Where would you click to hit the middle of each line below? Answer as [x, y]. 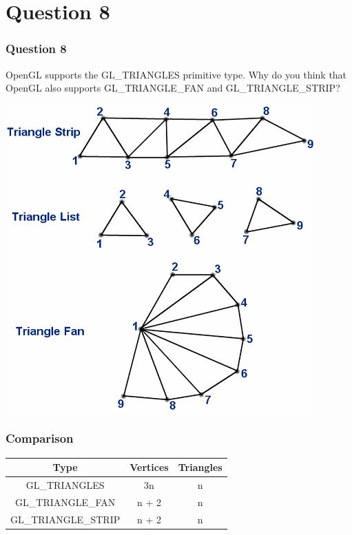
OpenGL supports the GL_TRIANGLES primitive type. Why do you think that [176, 74]
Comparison [40, 438]
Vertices [149, 467]
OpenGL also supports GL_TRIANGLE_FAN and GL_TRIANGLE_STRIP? [173, 88]
